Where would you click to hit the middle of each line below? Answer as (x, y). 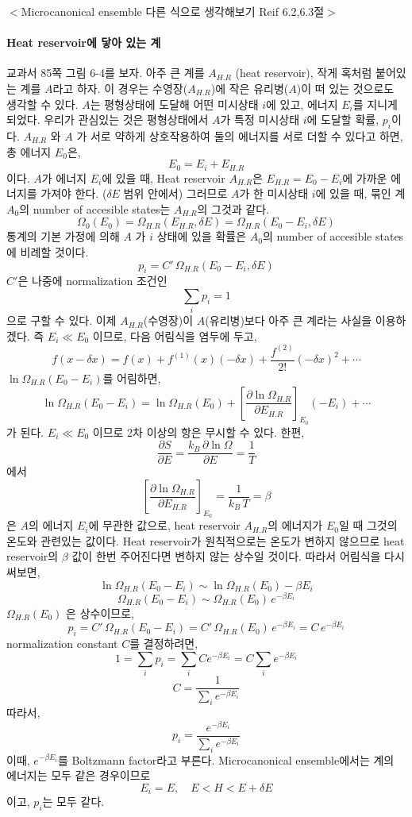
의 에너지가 (295, 525)
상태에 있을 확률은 (202, 236)
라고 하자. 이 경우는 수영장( (120, 88)
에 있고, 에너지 (302, 104)
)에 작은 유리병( (250, 88)
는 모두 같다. (73, 802)
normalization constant (62, 644)
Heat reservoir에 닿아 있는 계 (84, 42)
